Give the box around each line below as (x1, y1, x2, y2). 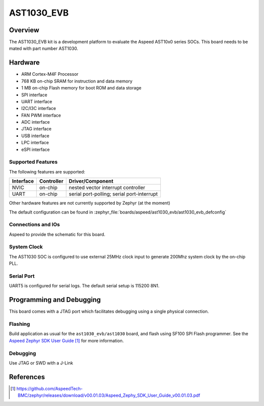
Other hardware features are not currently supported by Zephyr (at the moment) (9, 200, 171, 206)
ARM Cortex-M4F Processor (21, 71, 79, 77)
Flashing (9, 321, 30, 327)
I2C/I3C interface (21, 106, 56, 111)
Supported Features (9, 159, 58, 166)
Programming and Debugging (9, 296, 101, 304)
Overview (9, 26, 40, 34)
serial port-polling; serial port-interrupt (68, 191, 158, 197)
